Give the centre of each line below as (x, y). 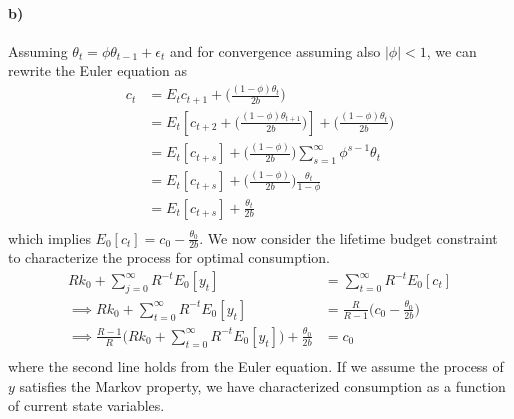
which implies (49, 237)
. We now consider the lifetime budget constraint (348, 237)
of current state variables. (86, 405)
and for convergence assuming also (275, 50)
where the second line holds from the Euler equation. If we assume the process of (256, 365)
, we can (451, 50)
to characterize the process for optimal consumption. (169, 257)
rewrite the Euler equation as (97, 70)
